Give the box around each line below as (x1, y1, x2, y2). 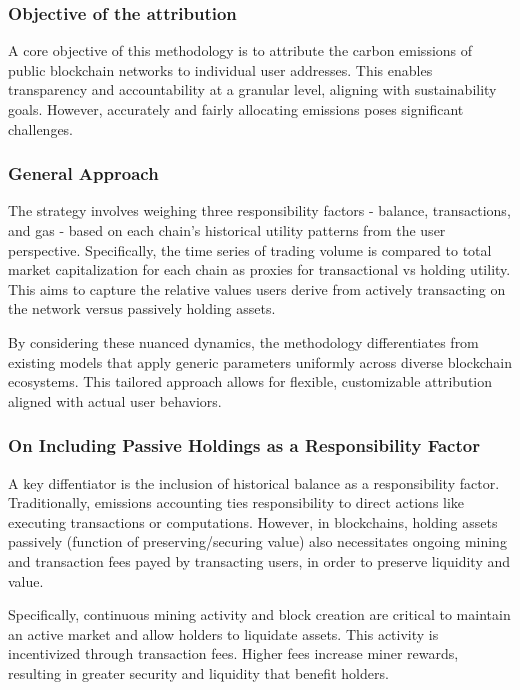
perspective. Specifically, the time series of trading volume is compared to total (8, 239, 492, 260)
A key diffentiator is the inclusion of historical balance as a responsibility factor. (8, 472, 500, 493)
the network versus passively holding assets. (8, 298, 276, 319)
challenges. (8, 118, 74, 139)
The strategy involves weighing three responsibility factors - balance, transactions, (8, 200, 511, 221)
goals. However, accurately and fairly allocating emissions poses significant (8, 99, 464, 119)
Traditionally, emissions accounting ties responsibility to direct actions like (8, 492, 465, 513)
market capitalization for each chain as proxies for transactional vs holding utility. (8, 259, 511, 280)
